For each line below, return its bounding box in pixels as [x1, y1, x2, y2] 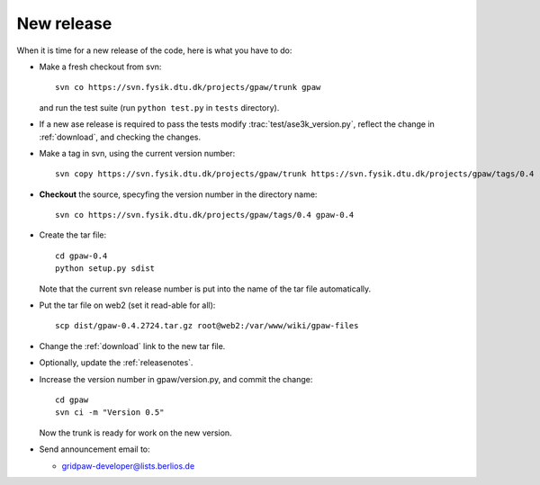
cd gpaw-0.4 [55, 250, 108, 261]
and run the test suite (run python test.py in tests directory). [39, 102, 280, 112]
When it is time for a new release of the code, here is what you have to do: [16, 45, 292, 56]
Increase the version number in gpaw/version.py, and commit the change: [39, 373, 313, 384]
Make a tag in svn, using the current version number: [39, 148, 236, 158]
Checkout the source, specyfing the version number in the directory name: [39, 189, 318, 200]
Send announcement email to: [39, 444, 150, 454]
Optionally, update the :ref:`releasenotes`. [39, 357, 193, 368]
